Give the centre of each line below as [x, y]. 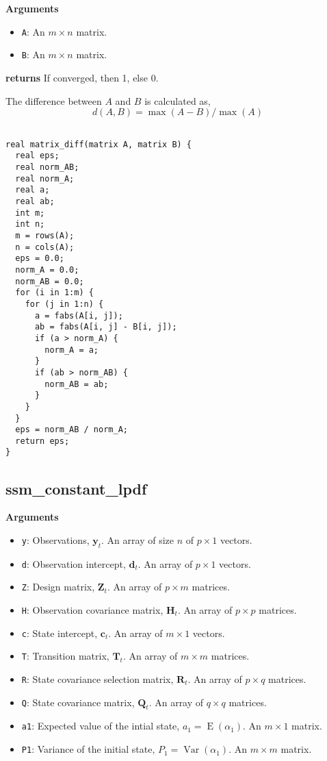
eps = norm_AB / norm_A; [71, 430]
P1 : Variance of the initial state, [88, 749]
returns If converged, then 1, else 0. [82, 77]
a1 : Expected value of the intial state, [101, 726]
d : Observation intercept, [74, 563]
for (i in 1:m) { [54, 293]
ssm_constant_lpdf [76, 488]
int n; [30, 224]
